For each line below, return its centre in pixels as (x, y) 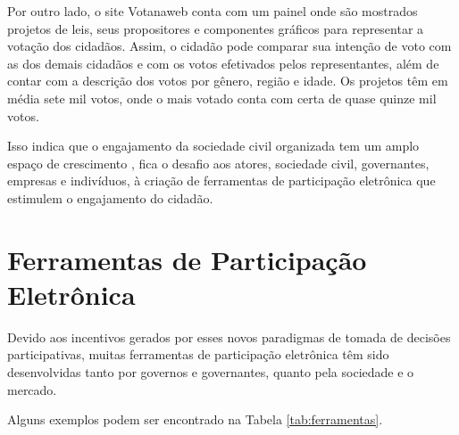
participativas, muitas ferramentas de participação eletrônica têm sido (198, 354)
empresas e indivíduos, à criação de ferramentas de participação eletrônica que (221, 181)
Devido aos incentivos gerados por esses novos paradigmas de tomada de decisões (229, 337)
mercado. (32, 389)
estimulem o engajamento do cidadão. (110, 197)
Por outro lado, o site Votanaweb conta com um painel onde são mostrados (213, 11)
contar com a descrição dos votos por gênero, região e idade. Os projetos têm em (228, 81)
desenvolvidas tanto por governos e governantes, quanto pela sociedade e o (211, 372)
